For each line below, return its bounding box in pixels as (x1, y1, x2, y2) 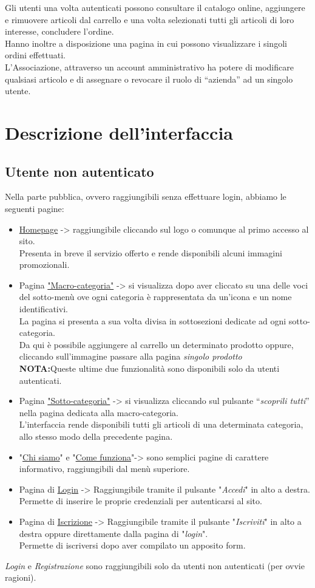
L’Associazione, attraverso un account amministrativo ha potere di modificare (5, 60, 294, 73)
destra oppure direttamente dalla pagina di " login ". (19, 527, 208, 539)
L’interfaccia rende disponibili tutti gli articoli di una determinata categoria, (19, 418, 303, 431)
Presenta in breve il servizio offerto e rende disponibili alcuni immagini (19, 246, 282, 259)
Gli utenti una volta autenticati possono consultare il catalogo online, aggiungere (5, 1, 305, 13)
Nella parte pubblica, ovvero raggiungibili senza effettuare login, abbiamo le (5, 190, 286, 203)
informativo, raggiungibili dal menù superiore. (19, 462, 190, 475)
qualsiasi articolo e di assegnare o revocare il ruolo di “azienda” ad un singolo (5, 72, 293, 85)
